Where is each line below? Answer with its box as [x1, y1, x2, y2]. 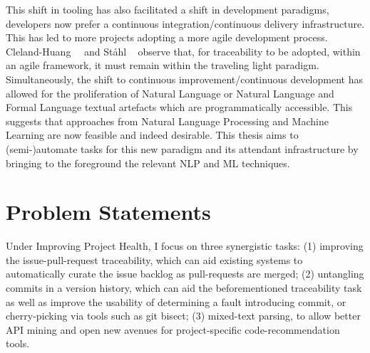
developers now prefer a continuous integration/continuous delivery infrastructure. [6, 16, 365, 31]
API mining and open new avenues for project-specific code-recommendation [6, 322, 340, 337]
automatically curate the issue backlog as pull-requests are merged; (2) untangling [6, 266, 364, 281]
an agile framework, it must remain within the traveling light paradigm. [6, 58, 319, 73]
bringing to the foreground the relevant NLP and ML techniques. [6, 155, 290, 170]
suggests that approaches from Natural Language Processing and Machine [6, 113, 329, 128]
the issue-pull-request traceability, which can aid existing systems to [6, 252, 303, 267]
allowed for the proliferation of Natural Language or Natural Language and [6, 85, 334, 100]
